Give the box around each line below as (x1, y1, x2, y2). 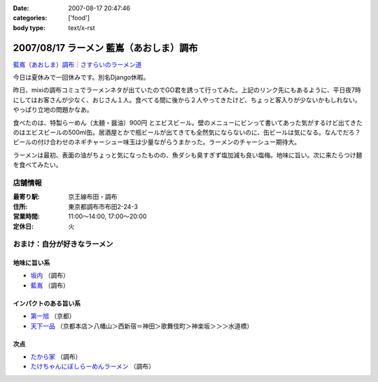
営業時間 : (13, 212, 40, 220)
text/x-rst (68, 23, 95, 31)
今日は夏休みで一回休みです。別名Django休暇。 (13, 73, 150, 82)
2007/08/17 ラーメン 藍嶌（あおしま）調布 (13, 42, 198, 54)
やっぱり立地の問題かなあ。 (13, 106, 93, 114)
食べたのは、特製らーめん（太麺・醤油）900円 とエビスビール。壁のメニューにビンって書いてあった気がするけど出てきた (13, 118, 363, 127)
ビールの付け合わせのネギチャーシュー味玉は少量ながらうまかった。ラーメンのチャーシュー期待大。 (13, 138, 301, 146)
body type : (13, 23, 45, 31)
